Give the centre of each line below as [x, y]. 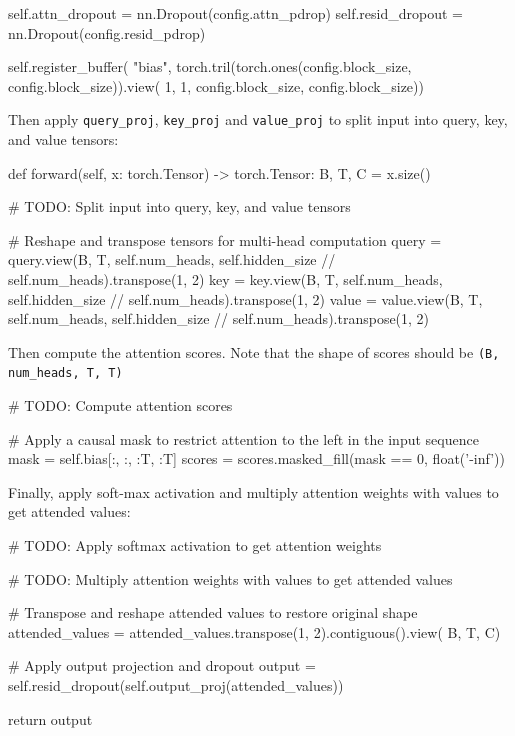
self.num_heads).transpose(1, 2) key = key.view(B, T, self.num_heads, [225, 279]
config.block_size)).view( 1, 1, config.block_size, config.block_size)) [216, 85]
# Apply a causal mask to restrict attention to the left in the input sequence [243, 438]
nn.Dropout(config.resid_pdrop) [107, 32]
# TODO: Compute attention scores [120, 405]
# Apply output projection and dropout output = [162, 665]
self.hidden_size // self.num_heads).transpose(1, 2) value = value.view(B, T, [245, 298]
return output [50, 718]
